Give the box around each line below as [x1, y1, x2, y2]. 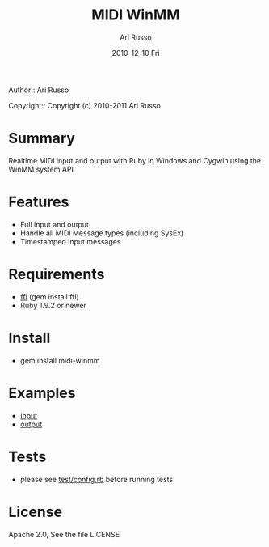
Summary [8, 129, 75, 147]
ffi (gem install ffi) [19, 291, 79, 301]
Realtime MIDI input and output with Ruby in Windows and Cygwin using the [8, 155, 261, 165]
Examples [8, 384, 76, 402]
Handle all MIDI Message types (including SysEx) [19, 228, 184, 238]
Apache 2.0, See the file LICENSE [8, 529, 120, 539]
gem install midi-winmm [19, 355, 100, 365]
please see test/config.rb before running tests [19, 474, 174, 484]
